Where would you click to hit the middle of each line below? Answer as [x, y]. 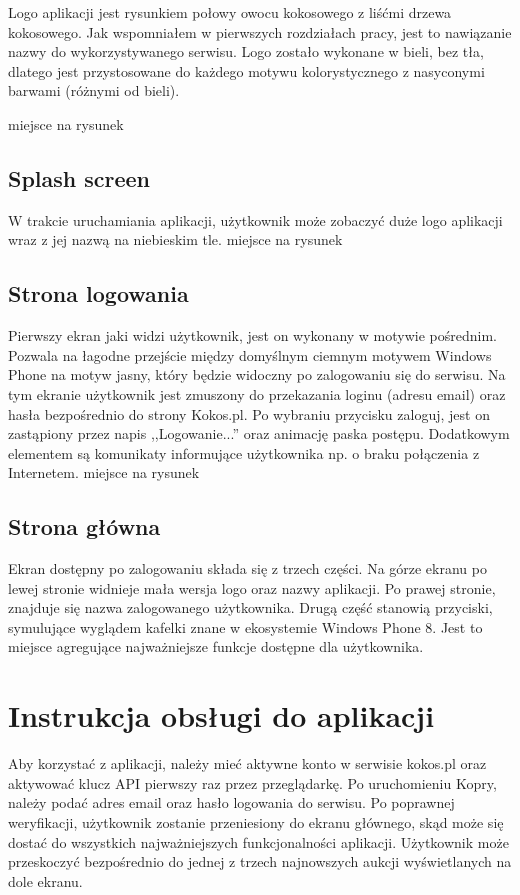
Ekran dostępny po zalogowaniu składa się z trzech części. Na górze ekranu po [247, 568]
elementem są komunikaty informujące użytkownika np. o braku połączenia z [244, 452]
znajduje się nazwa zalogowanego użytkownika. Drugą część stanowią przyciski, [250, 607]
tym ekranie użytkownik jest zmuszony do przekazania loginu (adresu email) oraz [257, 393]
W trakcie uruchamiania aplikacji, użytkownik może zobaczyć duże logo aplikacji [255, 219]
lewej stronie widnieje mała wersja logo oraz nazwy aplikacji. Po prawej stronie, [252, 587]
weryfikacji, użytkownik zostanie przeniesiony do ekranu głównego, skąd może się [256, 821]
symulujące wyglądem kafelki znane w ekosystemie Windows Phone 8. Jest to [245, 626]
